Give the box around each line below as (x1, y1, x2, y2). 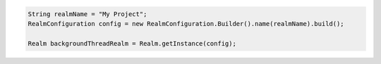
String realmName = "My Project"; (28, 10, 147, 18)
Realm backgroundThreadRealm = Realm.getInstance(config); (28, 39, 236, 47)
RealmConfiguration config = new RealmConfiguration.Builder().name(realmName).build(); (28, 20, 345, 27)
